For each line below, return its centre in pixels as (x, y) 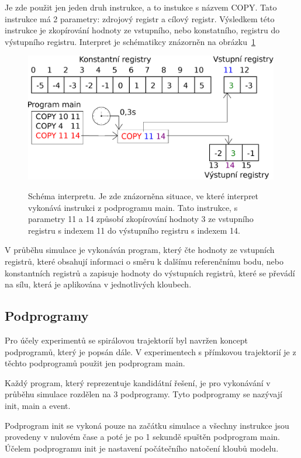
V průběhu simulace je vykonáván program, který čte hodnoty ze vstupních (140, 250)
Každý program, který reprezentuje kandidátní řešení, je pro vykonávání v (138, 382)
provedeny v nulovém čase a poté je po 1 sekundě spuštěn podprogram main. (142, 437)
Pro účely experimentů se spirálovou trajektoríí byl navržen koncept (126, 340)
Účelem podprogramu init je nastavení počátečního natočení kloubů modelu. (142, 448)
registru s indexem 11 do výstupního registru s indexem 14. (134, 230)
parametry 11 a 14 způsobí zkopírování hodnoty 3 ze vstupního (141, 219)
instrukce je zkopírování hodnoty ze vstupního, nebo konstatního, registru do (142, 30)
